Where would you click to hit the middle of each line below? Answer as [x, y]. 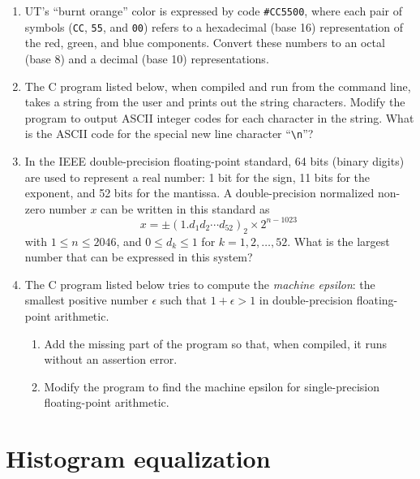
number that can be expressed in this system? [139, 257]
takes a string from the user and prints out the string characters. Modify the [215, 102]
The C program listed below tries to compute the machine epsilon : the [200, 284]
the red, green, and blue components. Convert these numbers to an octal [205, 43]
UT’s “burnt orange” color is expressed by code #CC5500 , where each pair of [213, 11]
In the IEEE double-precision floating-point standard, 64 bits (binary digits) [214, 160]
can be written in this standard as [185, 208]
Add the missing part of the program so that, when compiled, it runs [216, 343]
